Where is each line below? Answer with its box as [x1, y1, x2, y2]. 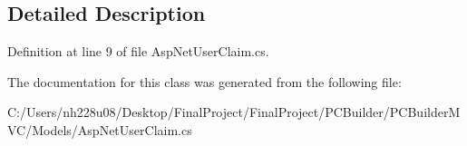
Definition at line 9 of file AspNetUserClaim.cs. [7, 42, 269, 61]
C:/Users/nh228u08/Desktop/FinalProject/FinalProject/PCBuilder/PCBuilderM [7, 102, 461, 122]
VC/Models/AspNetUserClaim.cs [7, 120, 192, 139]
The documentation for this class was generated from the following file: [7, 72, 402, 91]
